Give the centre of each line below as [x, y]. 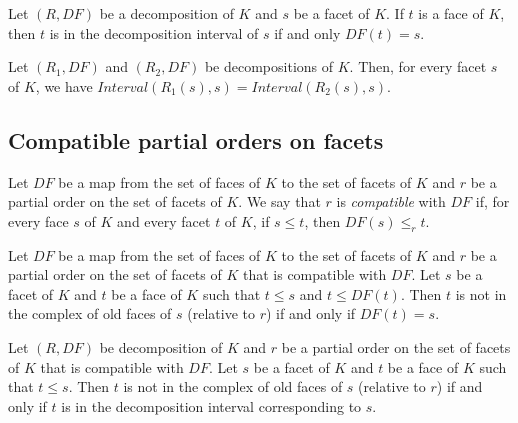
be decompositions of [269, 66]
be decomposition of [161, 346]
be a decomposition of [166, 13]
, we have [64, 85]
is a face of [451, 13]
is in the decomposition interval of [154, 32]
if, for [492, 201]
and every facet [164, 220]
